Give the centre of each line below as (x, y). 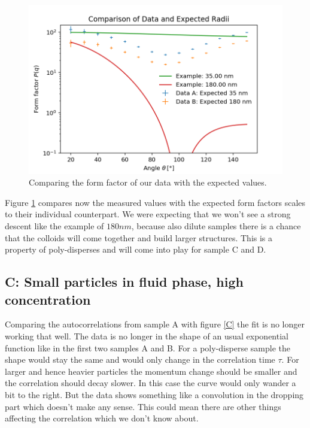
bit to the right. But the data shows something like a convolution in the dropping (154, 394)
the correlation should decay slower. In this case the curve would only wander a (151, 383)
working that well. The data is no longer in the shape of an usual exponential (147, 336)
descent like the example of (54, 226)
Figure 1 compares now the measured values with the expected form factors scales (155, 202)
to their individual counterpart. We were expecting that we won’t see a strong (148, 214)
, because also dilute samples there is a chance (216, 226)
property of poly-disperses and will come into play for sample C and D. (136, 249)
